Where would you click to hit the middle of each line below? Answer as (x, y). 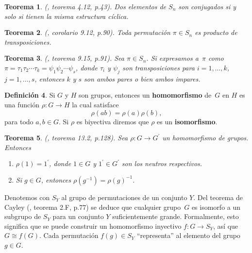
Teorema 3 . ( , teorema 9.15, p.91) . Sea (64, 58)
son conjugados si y (207, 6)
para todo (19, 121)
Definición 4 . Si (30, 95)
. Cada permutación (69, 235)
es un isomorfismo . (187, 121)
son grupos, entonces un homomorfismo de (145, 95)
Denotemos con (27, 197)
